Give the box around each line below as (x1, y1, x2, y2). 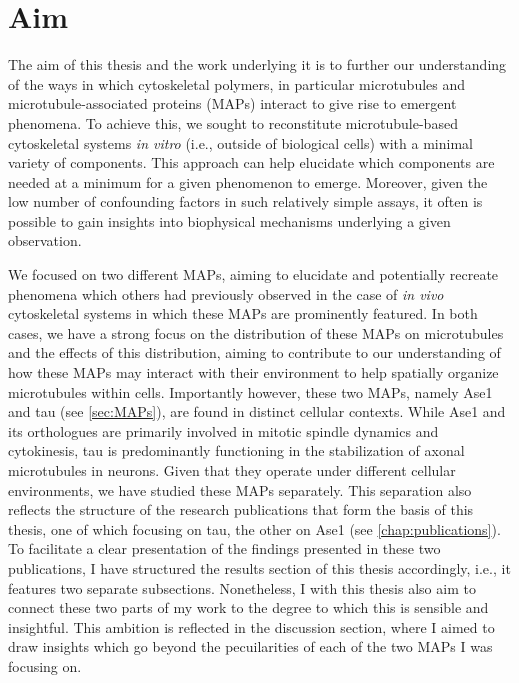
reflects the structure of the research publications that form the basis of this (8, 499, 474, 520)
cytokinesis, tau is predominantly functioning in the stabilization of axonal (8, 440, 465, 461)
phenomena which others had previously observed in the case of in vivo (8, 283, 444, 304)
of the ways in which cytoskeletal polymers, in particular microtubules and (8, 73, 466, 94)
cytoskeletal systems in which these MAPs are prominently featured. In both (8, 303, 478, 324)
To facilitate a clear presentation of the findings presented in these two (8, 538, 441, 559)
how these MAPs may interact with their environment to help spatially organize (8, 362, 499, 383)
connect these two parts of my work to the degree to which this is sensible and (8, 597, 489, 618)
